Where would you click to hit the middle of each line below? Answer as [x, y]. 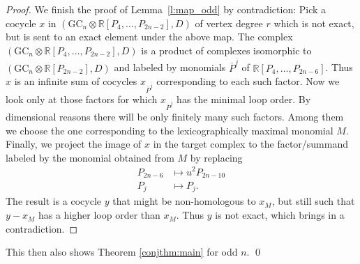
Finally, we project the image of [74, 144]
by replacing [216, 157]
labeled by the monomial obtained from [90, 157]
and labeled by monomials [170, 67]
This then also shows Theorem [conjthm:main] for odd [122, 252]
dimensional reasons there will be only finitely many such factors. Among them [175, 117]
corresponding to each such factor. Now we [248, 81]
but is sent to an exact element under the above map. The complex [149, 37]
